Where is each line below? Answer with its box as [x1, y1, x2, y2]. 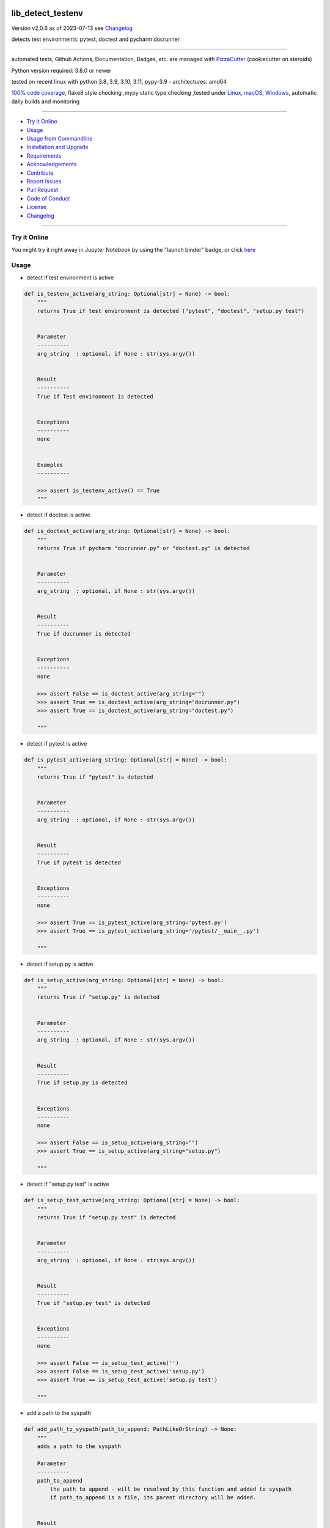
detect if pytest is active [26, 740, 87, 747]
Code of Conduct [26, 194, 70, 202]
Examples [37, 461, 64, 468]
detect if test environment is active [26, 274, 114, 281]
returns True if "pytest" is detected [37, 773, 153, 781]
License [26, 204, 47, 211]
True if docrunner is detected [37, 630, 131, 637]
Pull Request [26, 186, 58, 194]
